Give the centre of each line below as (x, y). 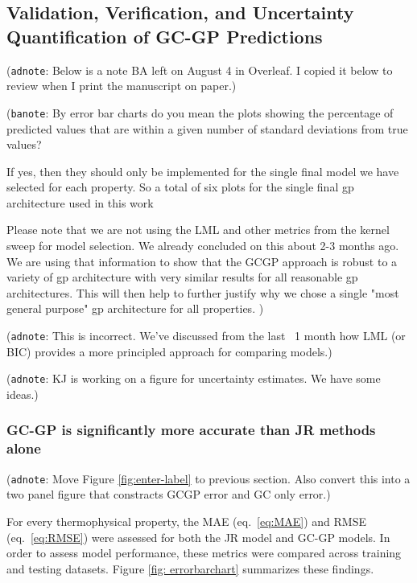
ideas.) (23, 394)
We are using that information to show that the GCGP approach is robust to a (202, 261)
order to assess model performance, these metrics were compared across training (204, 553)
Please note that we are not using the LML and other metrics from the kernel (198, 230)
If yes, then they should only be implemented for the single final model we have (203, 171)
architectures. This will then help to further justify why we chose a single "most (203, 292)
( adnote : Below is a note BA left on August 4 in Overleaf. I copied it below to (200, 70)
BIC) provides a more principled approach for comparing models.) (169, 351)
